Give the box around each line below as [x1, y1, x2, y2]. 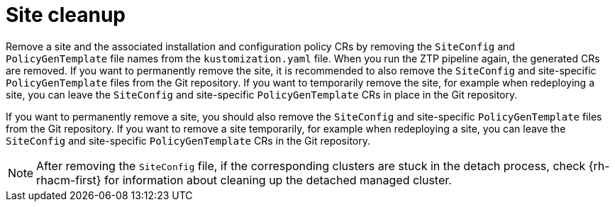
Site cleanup [6, 3, 126, 27]
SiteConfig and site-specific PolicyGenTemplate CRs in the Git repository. [6, 134, 371, 147]
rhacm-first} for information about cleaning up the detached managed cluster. [36, 172, 452, 187]
